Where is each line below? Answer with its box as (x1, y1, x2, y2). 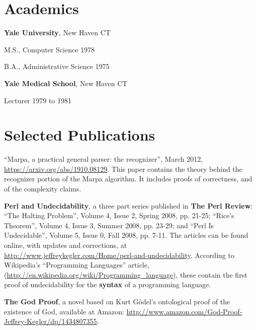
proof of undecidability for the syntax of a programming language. (4, 279, 211, 290)
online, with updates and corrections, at (4, 239, 127, 250)
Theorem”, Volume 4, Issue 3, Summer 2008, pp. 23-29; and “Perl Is (4, 220, 214, 230)
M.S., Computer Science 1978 (4, 44, 95, 54)
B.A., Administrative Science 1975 (4, 61, 110, 72)
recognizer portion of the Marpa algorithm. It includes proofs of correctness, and (4, 173, 252, 184)
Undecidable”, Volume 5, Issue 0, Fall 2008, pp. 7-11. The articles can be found (4, 230, 248, 240)
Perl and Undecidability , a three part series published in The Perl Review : (4, 200, 253, 211)
